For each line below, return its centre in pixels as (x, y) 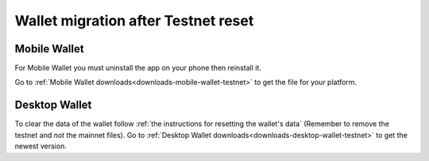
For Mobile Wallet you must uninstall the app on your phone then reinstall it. (138, 68)
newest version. (41, 146)
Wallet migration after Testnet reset (134, 21)
